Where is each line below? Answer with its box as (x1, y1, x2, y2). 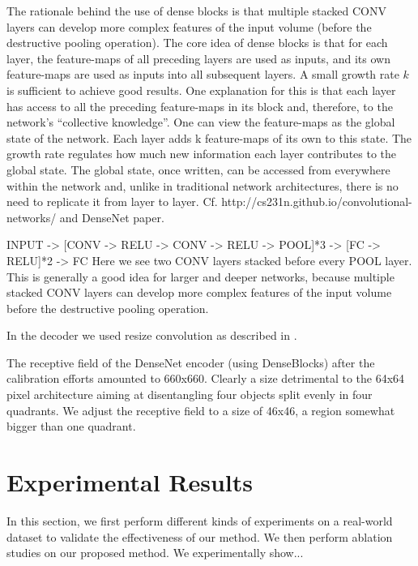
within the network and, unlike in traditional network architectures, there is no (6, 177, 399, 194)
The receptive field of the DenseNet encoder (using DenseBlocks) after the (6, 354, 375, 371)
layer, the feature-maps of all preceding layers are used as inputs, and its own (6, 49, 390, 66)
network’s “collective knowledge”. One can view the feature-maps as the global (6, 114, 395, 131)
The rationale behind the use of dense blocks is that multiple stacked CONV (6, 2, 387, 19)
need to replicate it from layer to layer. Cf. (6, 193, 218, 210)
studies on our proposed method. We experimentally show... (6, 544, 304, 561)
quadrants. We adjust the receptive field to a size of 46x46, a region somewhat (6, 401, 395, 418)
